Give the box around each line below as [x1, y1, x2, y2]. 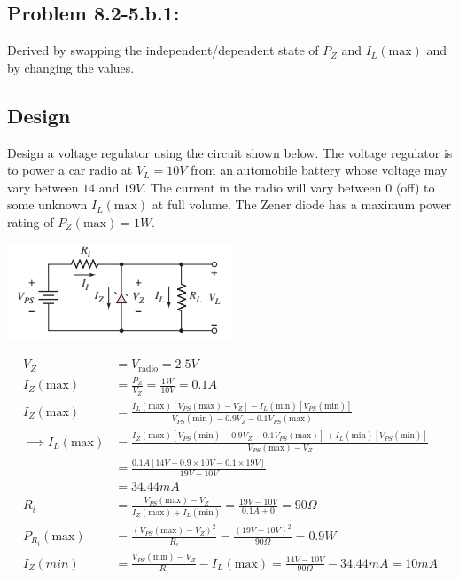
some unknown [7, 195, 88, 214]
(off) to [395, 177, 435, 196]
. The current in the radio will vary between [143, 177, 382, 196]
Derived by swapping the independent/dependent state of [7, 41, 319, 59]
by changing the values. [7, 58, 135, 76]
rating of [7, 212, 54, 231]
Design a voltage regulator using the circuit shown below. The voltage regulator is [7, 143, 453, 161]
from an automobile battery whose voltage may [191, 161, 447, 179]
